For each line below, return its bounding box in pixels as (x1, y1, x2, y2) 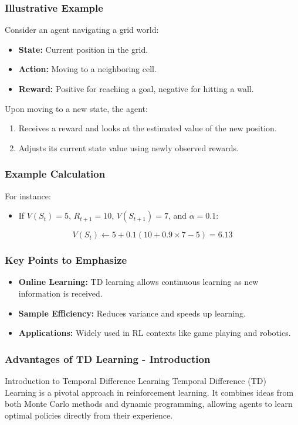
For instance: (5, 189, 51, 202)
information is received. (18, 287, 103, 299)
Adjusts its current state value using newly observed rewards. (18, 141, 239, 154)
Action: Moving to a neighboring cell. (18, 63, 157, 75)
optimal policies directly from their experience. (5, 409, 173, 421)
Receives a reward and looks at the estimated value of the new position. (18, 122, 277, 134)
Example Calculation (5, 166, 106, 181)
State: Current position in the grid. (18, 43, 148, 55)
